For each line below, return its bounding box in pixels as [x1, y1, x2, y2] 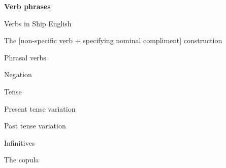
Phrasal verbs [4, 52, 46, 62]
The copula [4, 154, 39, 165]
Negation [4, 69, 32, 80]
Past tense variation [4, 120, 66, 131]
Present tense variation [4, 103, 76, 114]
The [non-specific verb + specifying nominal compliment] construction [4, 35, 222, 46]
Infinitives [4, 137, 35, 148]
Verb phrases [4, 1, 51, 11]
